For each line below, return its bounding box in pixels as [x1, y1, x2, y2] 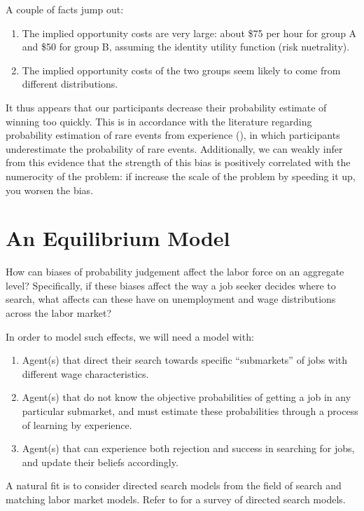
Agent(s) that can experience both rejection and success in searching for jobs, [22, 441, 355, 456]
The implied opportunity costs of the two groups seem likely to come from [22, 62, 341, 77]
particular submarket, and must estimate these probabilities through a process [22, 404, 358, 418]
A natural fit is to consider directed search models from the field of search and [6, 478, 342, 493]
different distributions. [22, 76, 118, 91]
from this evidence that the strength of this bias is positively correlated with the [6, 155, 351, 170]
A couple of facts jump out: [6, 2, 124, 16]
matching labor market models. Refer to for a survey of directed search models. [6, 491, 346, 506]
